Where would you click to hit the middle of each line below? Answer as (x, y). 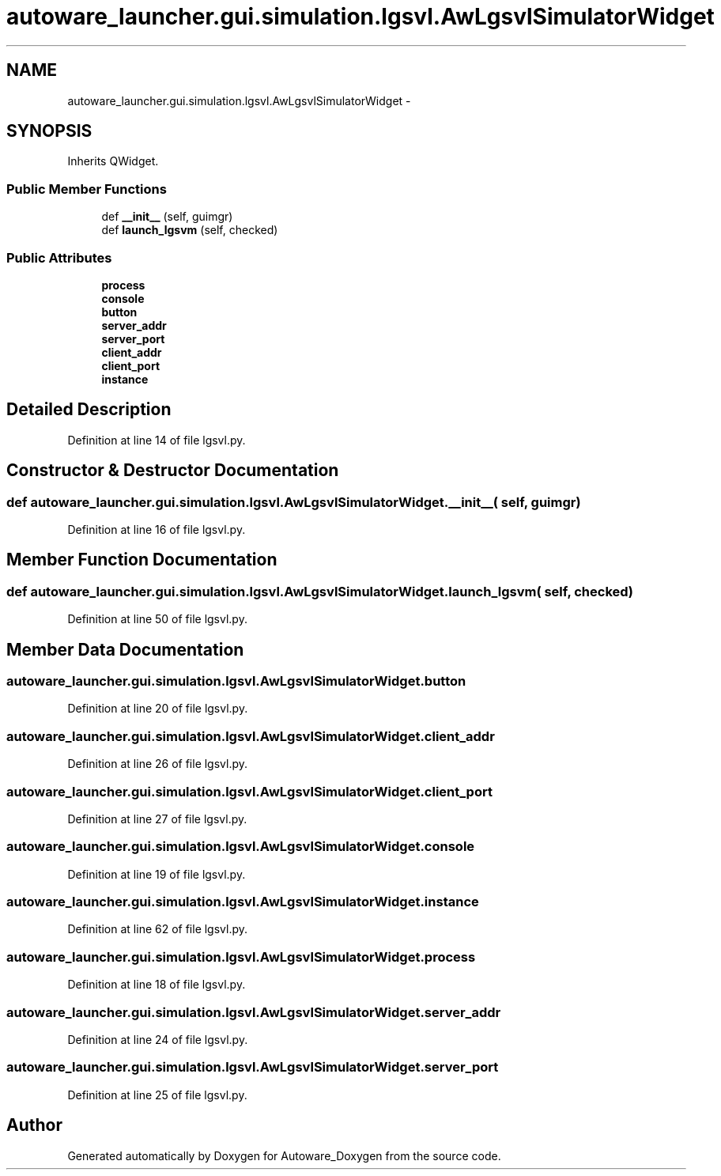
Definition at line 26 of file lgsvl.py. (158, 764)
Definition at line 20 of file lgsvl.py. (158, 709)
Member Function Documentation (142, 560)
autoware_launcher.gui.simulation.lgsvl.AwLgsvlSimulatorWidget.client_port (249, 791)
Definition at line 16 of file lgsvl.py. (157, 529)
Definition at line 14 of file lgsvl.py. (157, 440)
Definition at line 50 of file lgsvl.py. (157, 619)
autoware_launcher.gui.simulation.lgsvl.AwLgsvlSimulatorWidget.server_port (253, 1067)
